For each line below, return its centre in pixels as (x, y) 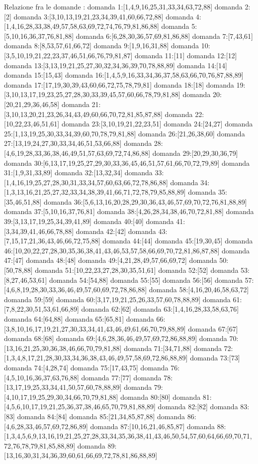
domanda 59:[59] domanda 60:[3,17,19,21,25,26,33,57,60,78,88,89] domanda (117, 299)
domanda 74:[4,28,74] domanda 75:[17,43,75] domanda (86, 367)
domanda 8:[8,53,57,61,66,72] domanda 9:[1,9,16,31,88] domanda (102, 46)
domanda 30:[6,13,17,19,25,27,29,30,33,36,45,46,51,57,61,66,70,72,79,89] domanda (127, 163)
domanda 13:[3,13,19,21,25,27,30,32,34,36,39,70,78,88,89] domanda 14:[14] (116, 65)
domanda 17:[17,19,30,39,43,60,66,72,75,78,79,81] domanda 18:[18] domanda (119, 84)
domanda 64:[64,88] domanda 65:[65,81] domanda (79, 319)
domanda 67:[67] (213, 328)
